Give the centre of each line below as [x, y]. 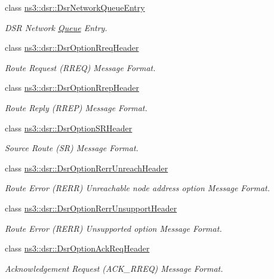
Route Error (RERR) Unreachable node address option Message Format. [138, 188]
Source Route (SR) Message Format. [72, 148]
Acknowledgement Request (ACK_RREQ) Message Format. [114, 268]
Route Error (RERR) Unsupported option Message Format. [113, 228]
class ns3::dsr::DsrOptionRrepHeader [72, 88]
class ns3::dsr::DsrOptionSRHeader [69, 128]
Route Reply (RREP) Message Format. [76, 107]
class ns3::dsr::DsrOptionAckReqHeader [77, 248]
